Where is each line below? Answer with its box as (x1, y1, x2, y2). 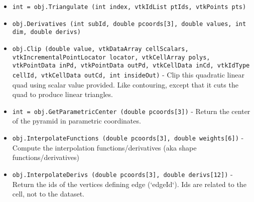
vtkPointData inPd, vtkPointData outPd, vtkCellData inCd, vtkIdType (12, 62, 250, 69)
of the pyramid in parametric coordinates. (12, 115, 141, 126)
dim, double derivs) (12, 28, 81, 36)
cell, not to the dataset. (12, 188, 84, 199)
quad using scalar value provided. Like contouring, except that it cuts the (12, 79, 238, 89)
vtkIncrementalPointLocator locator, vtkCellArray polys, (12, 53, 210, 61)
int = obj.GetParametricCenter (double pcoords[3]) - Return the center (12, 105, 250, 116)
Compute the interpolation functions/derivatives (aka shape (12, 142, 197, 152)
